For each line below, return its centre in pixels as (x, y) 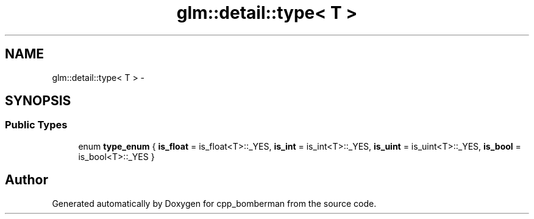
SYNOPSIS (38, 101)
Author (27, 180)
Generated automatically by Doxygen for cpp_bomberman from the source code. (214, 203)
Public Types (36, 125)
